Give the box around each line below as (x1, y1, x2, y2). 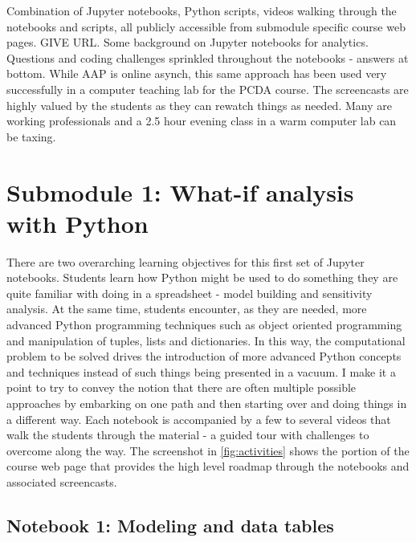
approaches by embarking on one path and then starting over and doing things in (6, 395, 407, 411)
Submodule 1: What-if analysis (6, 175, 354, 208)
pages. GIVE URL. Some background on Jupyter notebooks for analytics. (6, 34, 369, 51)
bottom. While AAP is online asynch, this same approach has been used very (6, 65, 387, 82)
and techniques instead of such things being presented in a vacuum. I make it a (6, 363, 396, 380)
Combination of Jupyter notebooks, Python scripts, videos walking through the (6, 2, 397, 18)
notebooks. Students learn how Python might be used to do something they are (6, 269, 398, 286)
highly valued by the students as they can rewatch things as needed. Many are (6, 96, 392, 113)
